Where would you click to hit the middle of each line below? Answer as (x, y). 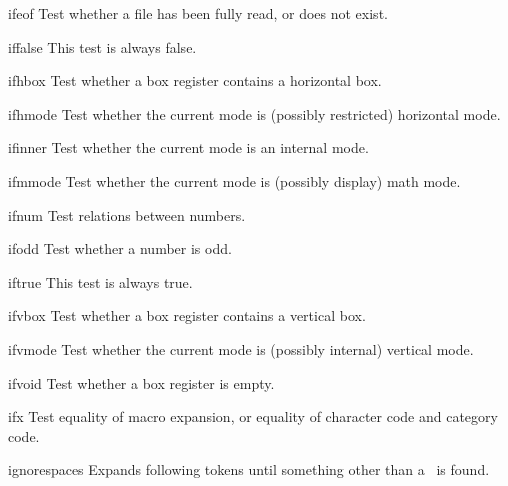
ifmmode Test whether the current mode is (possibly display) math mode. (234, 180)
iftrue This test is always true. (100, 281)
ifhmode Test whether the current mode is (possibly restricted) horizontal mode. (254, 113)
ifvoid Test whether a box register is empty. (141, 382)
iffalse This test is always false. (102, 46)
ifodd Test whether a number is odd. (120, 248)
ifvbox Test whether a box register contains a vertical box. (187, 315)
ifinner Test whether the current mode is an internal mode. (188, 147)
